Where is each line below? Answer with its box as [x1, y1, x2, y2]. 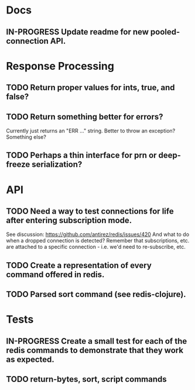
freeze [6, 159, 30, 170]
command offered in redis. [6, 269, 105, 279]
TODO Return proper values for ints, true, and [6, 83, 175, 93]
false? [6, 92, 29, 102]
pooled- [150, 27, 180, 37]
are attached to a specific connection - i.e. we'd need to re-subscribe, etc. [6, 244, 186, 251]
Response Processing [6, 59, 114, 73]
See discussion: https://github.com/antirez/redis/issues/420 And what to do [6, 231, 189, 238]
